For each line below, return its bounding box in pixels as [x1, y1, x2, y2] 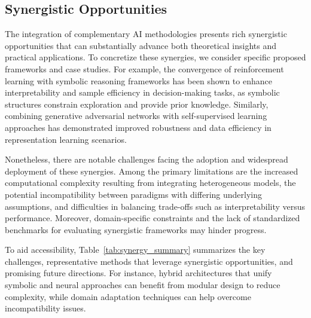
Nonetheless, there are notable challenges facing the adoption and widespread [5, 153, 288, 166]
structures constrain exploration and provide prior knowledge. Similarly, [5, 97, 269, 110]
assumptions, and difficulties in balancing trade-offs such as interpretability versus [5, 200, 306, 212]
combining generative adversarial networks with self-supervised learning [5, 109, 267, 122]
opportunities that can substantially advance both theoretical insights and [5, 39, 276, 51]
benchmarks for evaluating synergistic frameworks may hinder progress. [5, 223, 267, 236]
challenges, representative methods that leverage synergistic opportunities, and [5, 255, 293, 267]
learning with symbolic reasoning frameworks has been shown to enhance [5, 74, 272, 87]
